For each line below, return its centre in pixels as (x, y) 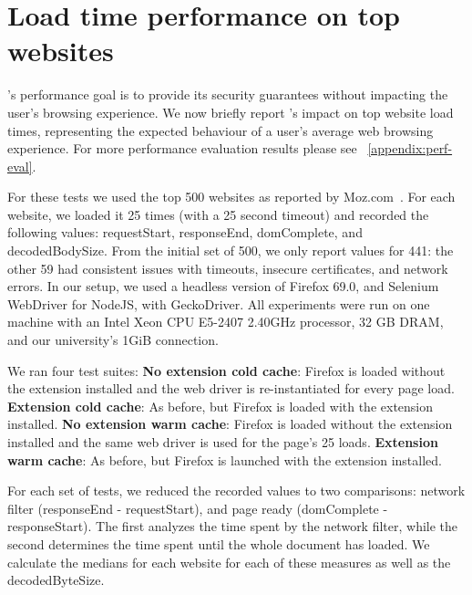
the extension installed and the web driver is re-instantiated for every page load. (231, 388)
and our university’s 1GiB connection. (113, 340)
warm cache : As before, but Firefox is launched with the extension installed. (225, 459)
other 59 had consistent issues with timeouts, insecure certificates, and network (228, 268)
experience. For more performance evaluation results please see (182, 148)
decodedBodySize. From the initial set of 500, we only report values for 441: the (231, 251)
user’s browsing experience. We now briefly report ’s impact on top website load (231, 112)
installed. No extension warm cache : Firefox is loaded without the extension (230, 424)
